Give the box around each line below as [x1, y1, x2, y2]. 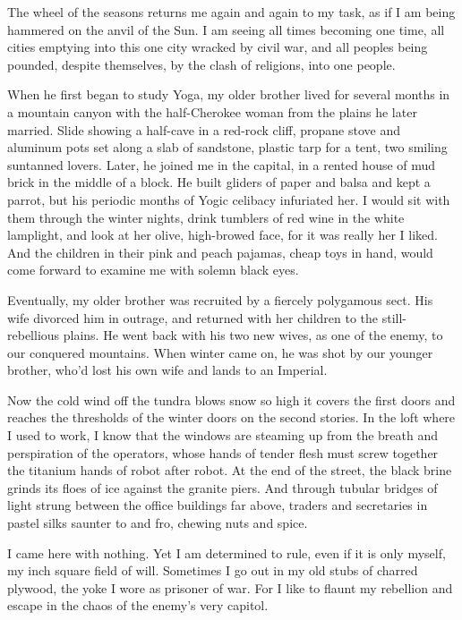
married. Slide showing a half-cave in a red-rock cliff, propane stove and [7, 120, 401, 139]
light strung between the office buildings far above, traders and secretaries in [7, 496, 428, 514]
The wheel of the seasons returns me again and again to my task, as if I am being [7, 3, 456, 21]
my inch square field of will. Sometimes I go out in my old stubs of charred [7, 561, 418, 580]
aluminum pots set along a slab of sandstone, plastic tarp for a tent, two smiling [7, 138, 448, 157]
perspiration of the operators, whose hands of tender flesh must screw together [7, 443, 439, 462]
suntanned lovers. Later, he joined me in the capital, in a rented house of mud [7, 155, 436, 174]
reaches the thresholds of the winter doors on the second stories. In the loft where [7, 408, 456, 427]
